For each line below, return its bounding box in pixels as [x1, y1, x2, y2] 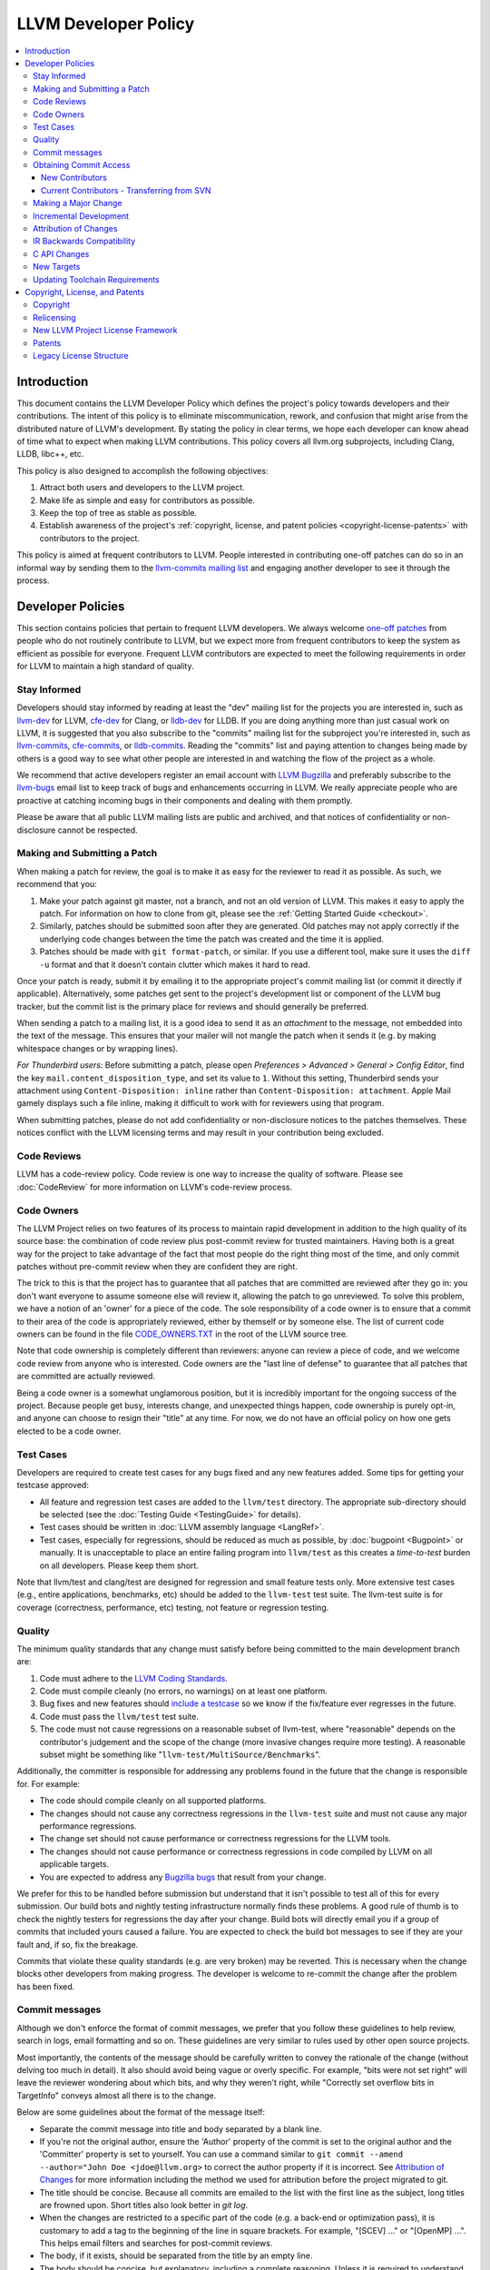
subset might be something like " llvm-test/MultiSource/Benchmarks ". [39, 1749, 321, 1761]
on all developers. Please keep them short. [39, 1560, 200, 1571]
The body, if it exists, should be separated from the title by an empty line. [39, 2250, 313, 2261]
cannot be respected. [57, 824, 138, 835]
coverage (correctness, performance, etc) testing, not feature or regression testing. [16, 1602, 329, 1613]
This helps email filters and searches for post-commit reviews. [39, 2238, 273, 2249]
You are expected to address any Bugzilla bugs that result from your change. [39, 1871, 327, 1882]
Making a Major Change [33, 198, 122, 209]
